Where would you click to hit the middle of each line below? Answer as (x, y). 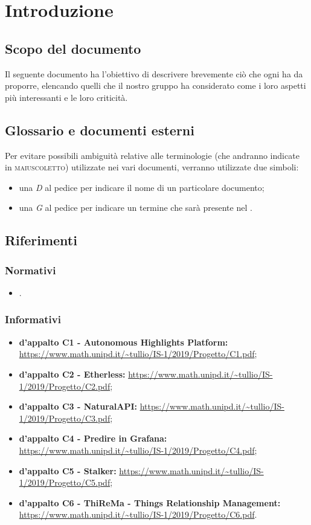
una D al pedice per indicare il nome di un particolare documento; (142, 187)
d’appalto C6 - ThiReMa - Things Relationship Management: (150, 502)
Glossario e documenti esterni (100, 130)
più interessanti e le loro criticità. (66, 97)
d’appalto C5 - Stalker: (68, 470)
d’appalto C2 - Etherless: (72, 374)
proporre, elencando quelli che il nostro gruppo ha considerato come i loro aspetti (155, 85)
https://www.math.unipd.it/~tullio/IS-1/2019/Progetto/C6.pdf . (138, 514)
